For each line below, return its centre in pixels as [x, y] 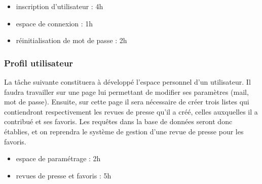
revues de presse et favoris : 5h [64, 175]
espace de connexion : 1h [54, 23]
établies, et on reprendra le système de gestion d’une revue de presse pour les [124, 131]
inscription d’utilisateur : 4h [60, 6]
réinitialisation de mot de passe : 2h [71, 40]
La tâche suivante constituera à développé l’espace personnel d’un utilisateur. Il [127, 82]
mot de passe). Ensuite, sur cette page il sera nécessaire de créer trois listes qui [127, 102]
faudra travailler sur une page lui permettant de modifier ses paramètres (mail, [126, 91]
